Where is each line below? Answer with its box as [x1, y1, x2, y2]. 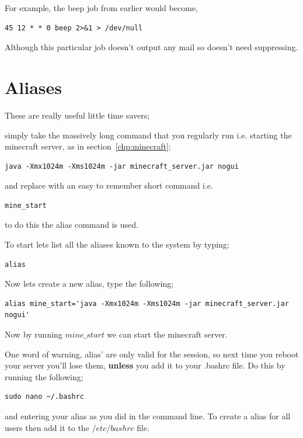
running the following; [5, 370, 83, 383]
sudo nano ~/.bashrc [5, 392, 85, 401]
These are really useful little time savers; [5, 109, 150, 121]
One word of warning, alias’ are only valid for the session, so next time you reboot [5, 347, 299, 360]
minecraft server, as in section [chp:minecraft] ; [5, 140, 171, 152]
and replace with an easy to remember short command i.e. [5, 179, 213, 192]
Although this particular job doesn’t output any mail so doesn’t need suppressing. [5, 41, 298, 53]
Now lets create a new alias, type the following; [5, 277, 174, 290]
